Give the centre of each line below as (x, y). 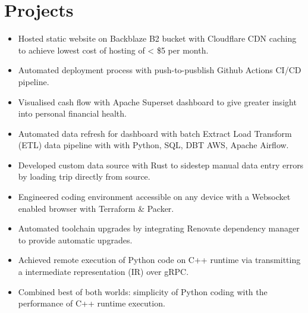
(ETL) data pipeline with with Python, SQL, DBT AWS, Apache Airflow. (153, 145)
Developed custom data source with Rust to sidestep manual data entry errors (161, 165)
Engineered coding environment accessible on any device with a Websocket (154, 197)
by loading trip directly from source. (84, 176)
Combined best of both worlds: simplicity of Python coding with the (143, 291)
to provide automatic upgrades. (75, 240)
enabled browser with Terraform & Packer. (96, 208)
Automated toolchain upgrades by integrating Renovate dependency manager (159, 228)
